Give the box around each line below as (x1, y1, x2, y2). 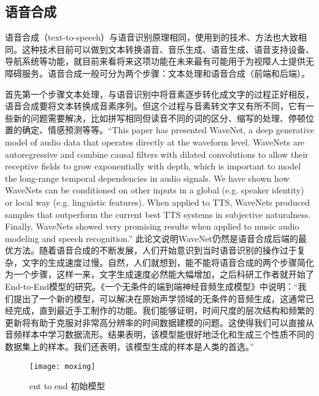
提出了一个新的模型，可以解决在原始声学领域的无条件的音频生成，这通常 (13, 292, 306, 305)
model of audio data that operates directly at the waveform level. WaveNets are (5, 135, 305, 148)
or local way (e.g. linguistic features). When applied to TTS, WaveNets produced (5, 195, 310, 208)
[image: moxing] (29, 362, 96, 371)
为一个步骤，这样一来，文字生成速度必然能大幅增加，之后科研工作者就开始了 (5, 268, 314, 281)
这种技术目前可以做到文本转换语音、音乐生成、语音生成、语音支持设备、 (21, 42, 314, 55)
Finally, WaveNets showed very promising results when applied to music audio (5, 220, 299, 233)
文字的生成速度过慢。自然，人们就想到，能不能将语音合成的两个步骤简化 (21, 255, 314, 268)
